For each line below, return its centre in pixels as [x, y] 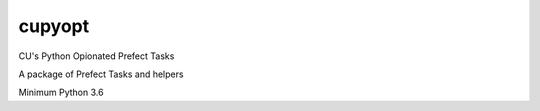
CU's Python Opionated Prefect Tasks [96, 56]
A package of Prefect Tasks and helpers [101, 74]
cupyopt [54, 26]
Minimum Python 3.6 [61, 92]
